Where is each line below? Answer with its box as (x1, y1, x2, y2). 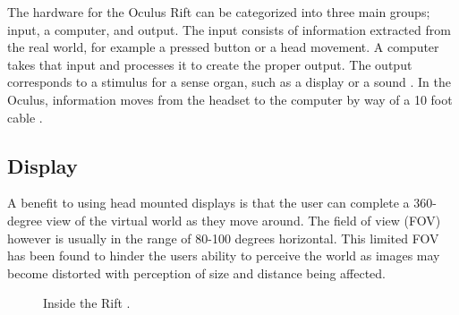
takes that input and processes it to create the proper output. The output (7, 55, 412, 73)
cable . (7, 107, 43, 126)
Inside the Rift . (43, 294, 131, 312)
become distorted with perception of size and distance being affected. (7, 263, 387, 282)
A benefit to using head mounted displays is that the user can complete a (7, 193, 410, 212)
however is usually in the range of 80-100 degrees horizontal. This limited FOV (7, 228, 439, 247)
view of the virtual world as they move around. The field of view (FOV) (46, 210, 441, 229)
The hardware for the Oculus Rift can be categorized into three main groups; (7, 3, 430, 21)
